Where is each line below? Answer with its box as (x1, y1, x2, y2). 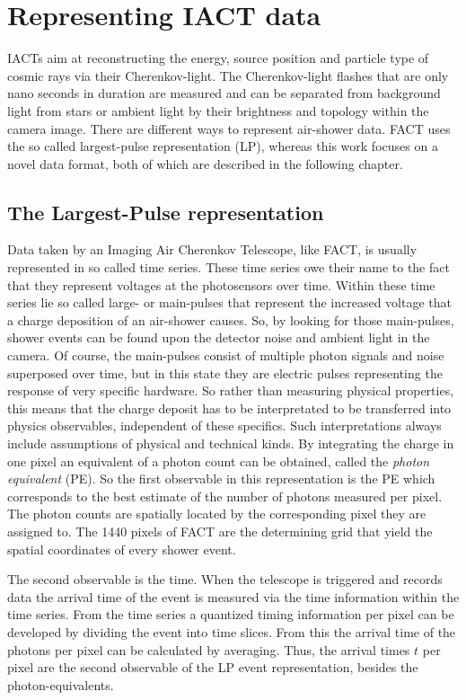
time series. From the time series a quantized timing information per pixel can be (7, 605, 454, 624)
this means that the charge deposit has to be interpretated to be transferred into (7, 398, 452, 417)
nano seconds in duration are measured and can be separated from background (7, 84, 441, 102)
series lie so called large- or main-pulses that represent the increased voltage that (7, 293, 452, 312)
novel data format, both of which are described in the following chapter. (7, 154, 403, 173)
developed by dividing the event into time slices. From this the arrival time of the (7, 622, 456, 641)
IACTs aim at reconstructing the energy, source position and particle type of (7, 49, 429, 67)
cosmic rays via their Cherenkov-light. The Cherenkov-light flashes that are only (7, 66, 449, 84)
